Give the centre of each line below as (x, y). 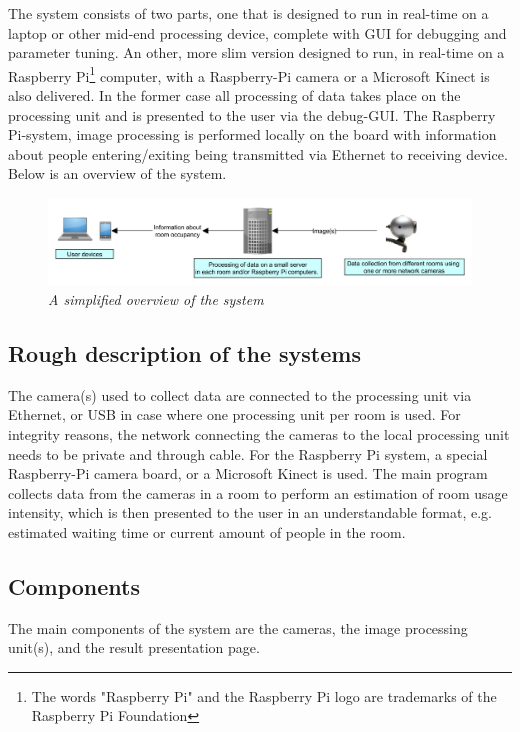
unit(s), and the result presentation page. (134, 647)
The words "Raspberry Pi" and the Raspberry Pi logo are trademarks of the (264, 695)
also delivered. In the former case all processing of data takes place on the (234, 95)
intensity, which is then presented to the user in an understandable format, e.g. (250, 512)
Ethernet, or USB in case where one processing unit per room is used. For (234, 414)
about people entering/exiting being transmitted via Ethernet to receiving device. (258, 153)
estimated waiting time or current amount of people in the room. (207, 531)
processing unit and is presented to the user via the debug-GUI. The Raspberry (252, 114)
